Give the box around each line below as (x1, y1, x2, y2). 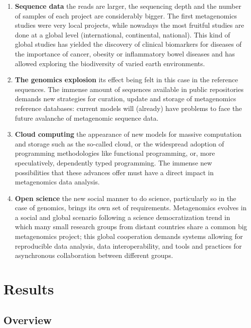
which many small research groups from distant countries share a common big (15, 221, 247, 232)
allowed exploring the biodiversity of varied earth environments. (15, 58, 205, 68)
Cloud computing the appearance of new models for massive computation (15, 129, 242, 139)
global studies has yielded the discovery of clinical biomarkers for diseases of (15, 39, 242, 49)
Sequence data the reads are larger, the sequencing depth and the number (15, 1, 241, 11)
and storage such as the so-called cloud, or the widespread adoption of (15, 138, 224, 148)
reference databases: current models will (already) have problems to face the (15, 103, 242, 113)
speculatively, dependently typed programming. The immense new (15, 157, 212, 167)
